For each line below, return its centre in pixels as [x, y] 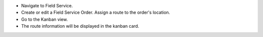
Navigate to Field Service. [47, 6]
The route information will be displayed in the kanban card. [80, 26]
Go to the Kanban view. [45, 19]
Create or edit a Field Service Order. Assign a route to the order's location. [96, 13]
